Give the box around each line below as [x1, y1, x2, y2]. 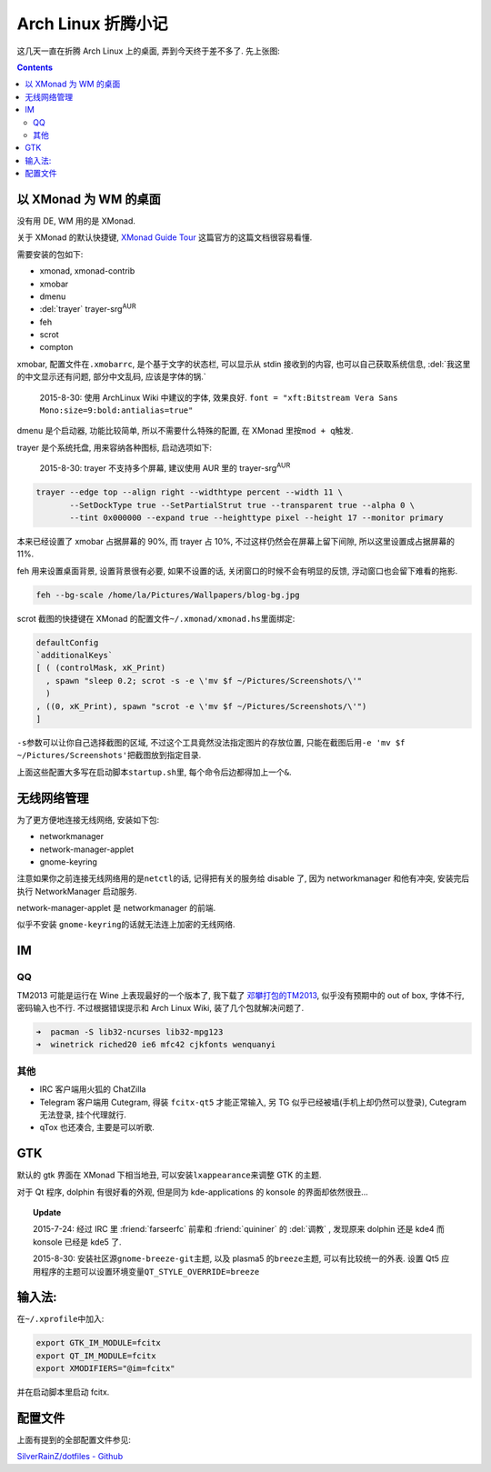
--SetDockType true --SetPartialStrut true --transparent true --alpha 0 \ [69, 500, 416, 510]
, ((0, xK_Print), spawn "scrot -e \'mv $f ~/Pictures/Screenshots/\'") [35, 701, 367, 711]
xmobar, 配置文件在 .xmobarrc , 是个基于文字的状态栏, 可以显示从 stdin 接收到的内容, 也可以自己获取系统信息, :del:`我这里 [16, 358, 471, 369]
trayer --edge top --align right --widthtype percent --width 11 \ [35, 487, 344, 497]
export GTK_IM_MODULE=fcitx [35, 1337, 161, 1348]
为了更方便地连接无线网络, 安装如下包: [16, 814, 160, 825]
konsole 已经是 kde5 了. [33, 1237, 122, 1247]
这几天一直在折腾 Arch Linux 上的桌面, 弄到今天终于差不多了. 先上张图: [16, 45, 281, 56]
